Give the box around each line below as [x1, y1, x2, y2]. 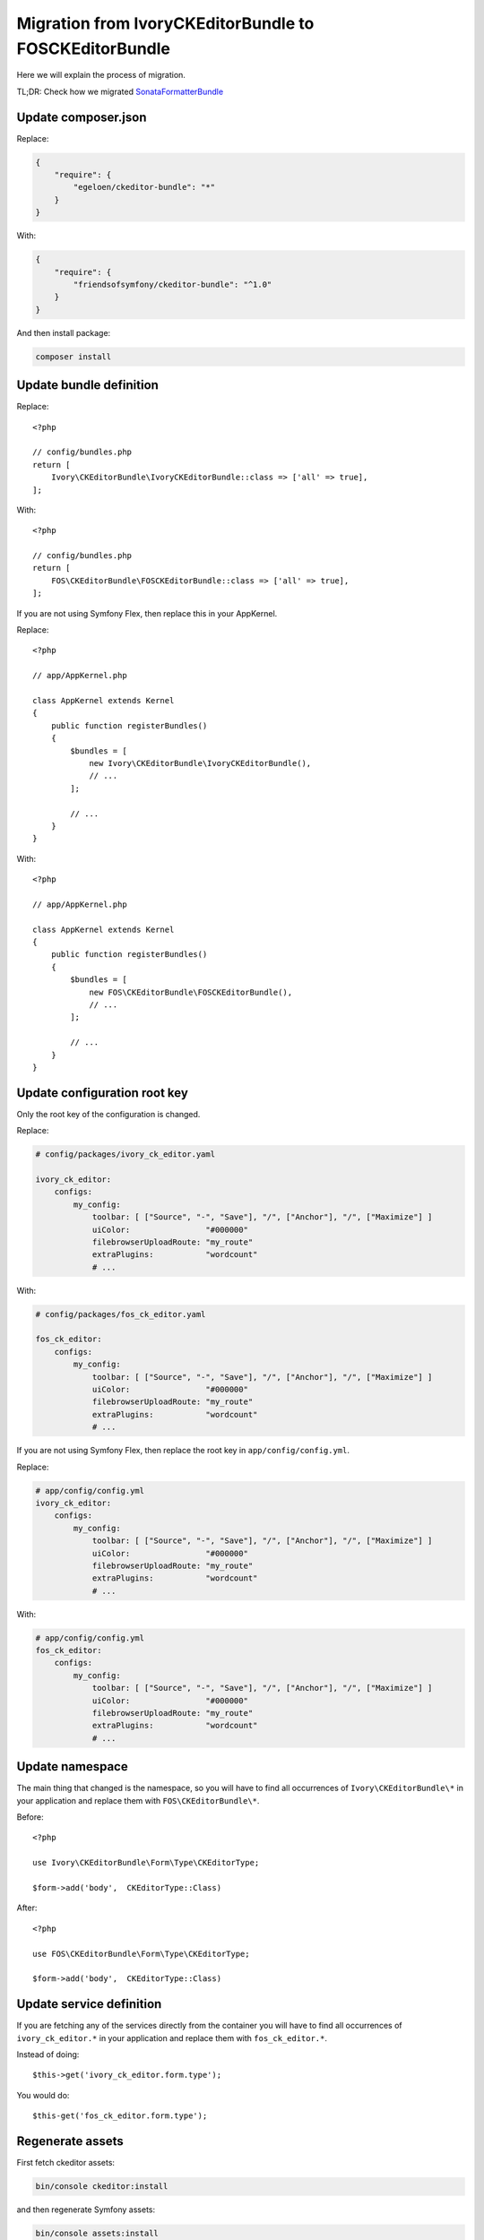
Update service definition [16, 1996, 162, 2012]
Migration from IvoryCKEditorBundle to [16, 13, 315, 33]
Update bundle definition [16, 377, 159, 393]
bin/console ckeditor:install [35, 2182, 169, 2192]
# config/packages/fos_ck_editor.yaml [35, 1309, 206, 1319]
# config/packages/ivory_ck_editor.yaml [35, 1150, 215, 1159]
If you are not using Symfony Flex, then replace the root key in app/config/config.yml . [16, 1445, 350, 1456]
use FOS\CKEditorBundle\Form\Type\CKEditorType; [32, 1949, 250, 1959]
